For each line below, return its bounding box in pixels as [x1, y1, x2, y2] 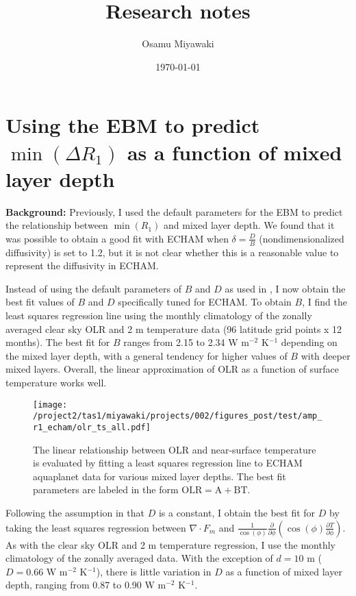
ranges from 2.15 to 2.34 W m [123, 335, 249, 349]
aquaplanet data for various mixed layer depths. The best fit [33, 469, 286, 483]
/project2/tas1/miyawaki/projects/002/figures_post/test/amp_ [33, 411, 322, 421]
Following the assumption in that [5, 505, 144, 519]
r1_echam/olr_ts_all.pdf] [33, 422, 151, 432]
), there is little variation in [96, 564, 212, 578]
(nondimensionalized [259, 231, 344, 245]
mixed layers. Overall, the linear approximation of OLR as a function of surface [5, 362, 339, 376]
